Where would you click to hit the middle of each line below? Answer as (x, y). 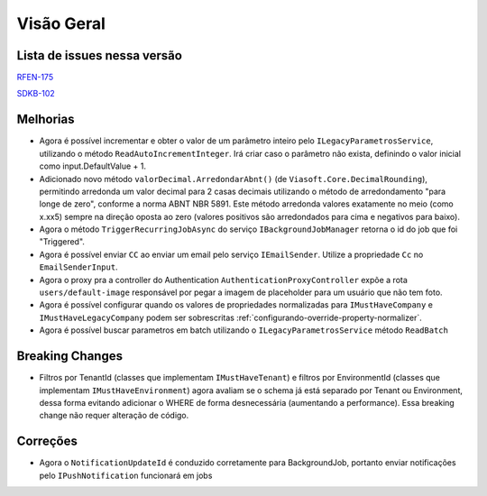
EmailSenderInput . (78, 267)
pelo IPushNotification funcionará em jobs (126, 475)
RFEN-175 (35, 78)
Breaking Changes (70, 356)
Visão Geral (61, 23)
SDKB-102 (36, 94)
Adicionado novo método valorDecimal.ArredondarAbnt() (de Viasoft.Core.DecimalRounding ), (234, 179)
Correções (47, 441)
